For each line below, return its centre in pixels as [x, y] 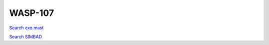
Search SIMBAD [26, 37]
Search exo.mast [27, 28]
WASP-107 [32, 13]
